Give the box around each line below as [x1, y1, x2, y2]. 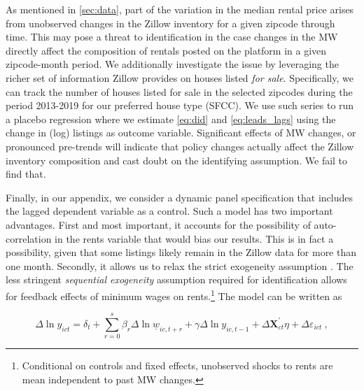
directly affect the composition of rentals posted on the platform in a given [6, 43, 327, 57]
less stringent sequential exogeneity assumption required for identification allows [6, 272, 347, 287]
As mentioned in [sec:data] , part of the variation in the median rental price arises [6, 2, 354, 16]
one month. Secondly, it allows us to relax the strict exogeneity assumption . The [6, 258, 353, 273]
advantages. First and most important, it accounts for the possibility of [6, 217, 311, 232]
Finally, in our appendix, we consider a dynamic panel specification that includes [6, 190, 353, 204]
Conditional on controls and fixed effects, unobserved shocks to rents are [22, 358, 333, 373]
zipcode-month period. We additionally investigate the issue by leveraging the [6, 57, 339, 71]
